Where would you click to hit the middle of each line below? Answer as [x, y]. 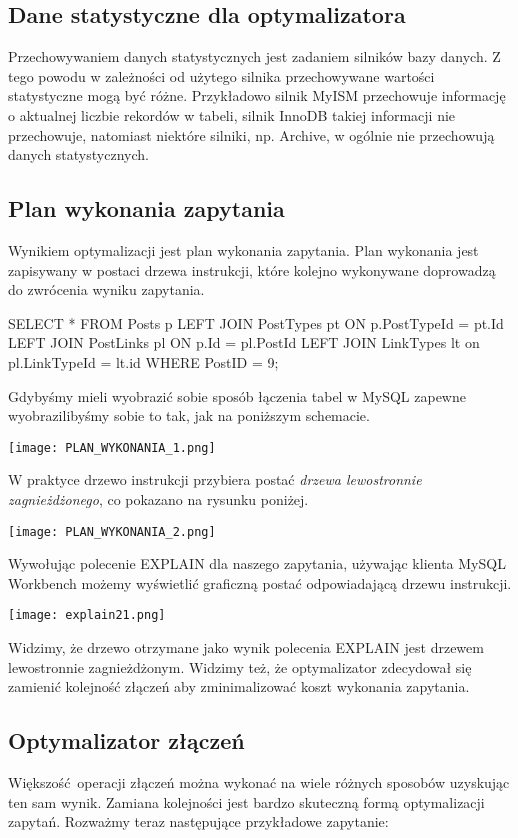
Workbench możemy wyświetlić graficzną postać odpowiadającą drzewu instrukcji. [260, 582]
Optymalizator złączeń [126, 740]
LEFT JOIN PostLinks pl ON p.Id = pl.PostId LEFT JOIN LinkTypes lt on [244, 342]
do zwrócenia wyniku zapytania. [106, 289]
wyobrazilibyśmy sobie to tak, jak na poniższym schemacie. [189, 415]
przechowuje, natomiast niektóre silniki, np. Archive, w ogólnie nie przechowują [251, 134]
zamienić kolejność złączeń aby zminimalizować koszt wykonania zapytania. [239, 686]
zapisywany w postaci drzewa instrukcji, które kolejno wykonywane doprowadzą [252, 269]
